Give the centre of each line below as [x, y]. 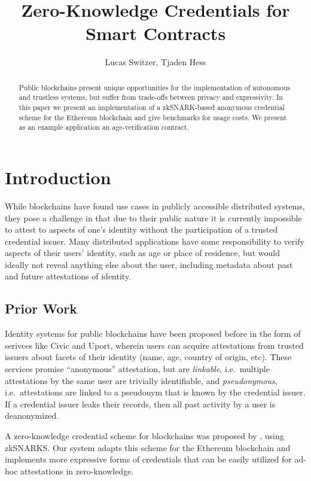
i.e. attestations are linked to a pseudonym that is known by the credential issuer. [155, 392]
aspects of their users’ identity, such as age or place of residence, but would [142, 253]
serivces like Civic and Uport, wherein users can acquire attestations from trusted [154, 345]
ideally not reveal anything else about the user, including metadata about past [149, 264]
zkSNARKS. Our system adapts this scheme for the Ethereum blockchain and [148, 447]
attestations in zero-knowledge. [77, 471]
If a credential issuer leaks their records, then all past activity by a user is [140, 404]
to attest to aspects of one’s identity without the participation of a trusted [141, 229]
